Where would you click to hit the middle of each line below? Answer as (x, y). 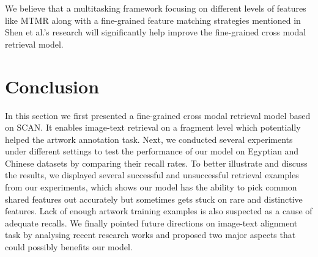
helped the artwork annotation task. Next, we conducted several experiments (149, 139)
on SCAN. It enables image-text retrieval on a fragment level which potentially (153, 127)
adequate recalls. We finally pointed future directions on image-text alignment (151, 223)
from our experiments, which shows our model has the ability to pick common (151, 187)
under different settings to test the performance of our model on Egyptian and (152, 151)
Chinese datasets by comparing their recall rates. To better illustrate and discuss (156, 163)
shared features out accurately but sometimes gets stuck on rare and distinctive (154, 199)
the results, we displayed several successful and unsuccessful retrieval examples (152, 175)
